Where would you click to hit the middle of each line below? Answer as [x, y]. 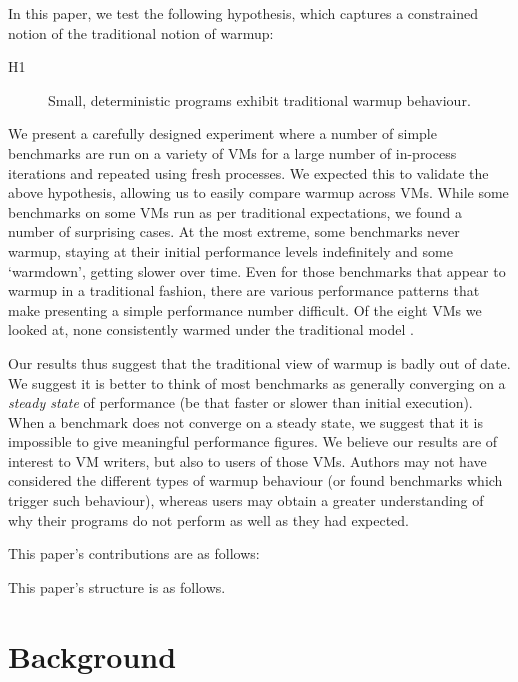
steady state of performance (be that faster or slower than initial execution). [240, 402]
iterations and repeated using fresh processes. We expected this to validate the [248, 172]
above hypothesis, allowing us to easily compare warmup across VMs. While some [258, 192]
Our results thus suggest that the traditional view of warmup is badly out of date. [259, 362]
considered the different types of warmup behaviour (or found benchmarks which [255, 480]
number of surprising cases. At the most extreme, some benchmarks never [234, 231]
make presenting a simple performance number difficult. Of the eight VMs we [245, 309]
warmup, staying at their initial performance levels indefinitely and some [230, 250]
